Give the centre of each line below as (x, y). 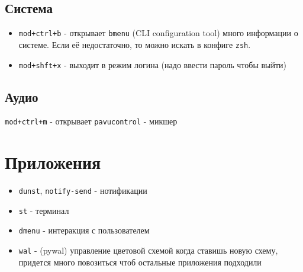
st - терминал (44, 210)
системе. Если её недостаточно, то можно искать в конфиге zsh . (135, 44)
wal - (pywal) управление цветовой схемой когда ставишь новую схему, (148, 250)
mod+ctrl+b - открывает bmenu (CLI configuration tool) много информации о (158, 33)
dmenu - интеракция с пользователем (84, 230)
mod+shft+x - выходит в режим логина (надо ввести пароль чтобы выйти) (153, 64)
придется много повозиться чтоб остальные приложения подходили (140, 262)
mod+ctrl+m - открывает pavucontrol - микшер (91, 121)
